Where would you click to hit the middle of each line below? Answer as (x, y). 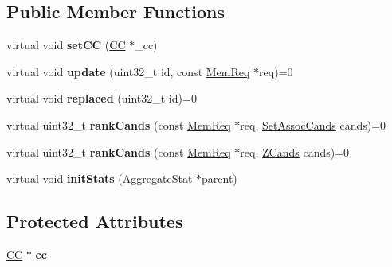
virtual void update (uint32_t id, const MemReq (128, 71)
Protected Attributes (95, 221)
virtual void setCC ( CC (66, 45)
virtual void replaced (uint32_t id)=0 (102, 98)
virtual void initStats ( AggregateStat (100, 178)
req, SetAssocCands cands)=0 (313, 124)
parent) (220, 178)
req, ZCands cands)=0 (295, 151)
